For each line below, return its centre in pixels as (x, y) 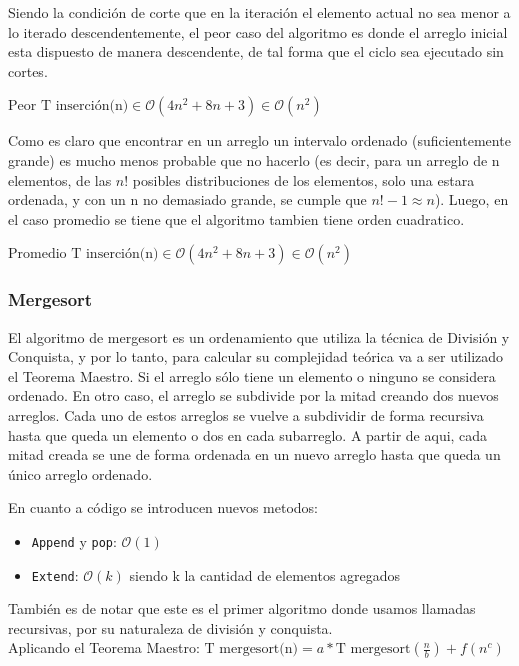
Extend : (55, 574)
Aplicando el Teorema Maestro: (104, 647)
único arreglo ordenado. (80, 473)
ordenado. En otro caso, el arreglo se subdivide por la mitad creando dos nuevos (253, 395)
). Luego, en (471, 199)
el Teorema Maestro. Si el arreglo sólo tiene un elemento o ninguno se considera (252, 375)
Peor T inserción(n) (68, 106)
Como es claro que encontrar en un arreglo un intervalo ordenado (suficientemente (259, 140)
